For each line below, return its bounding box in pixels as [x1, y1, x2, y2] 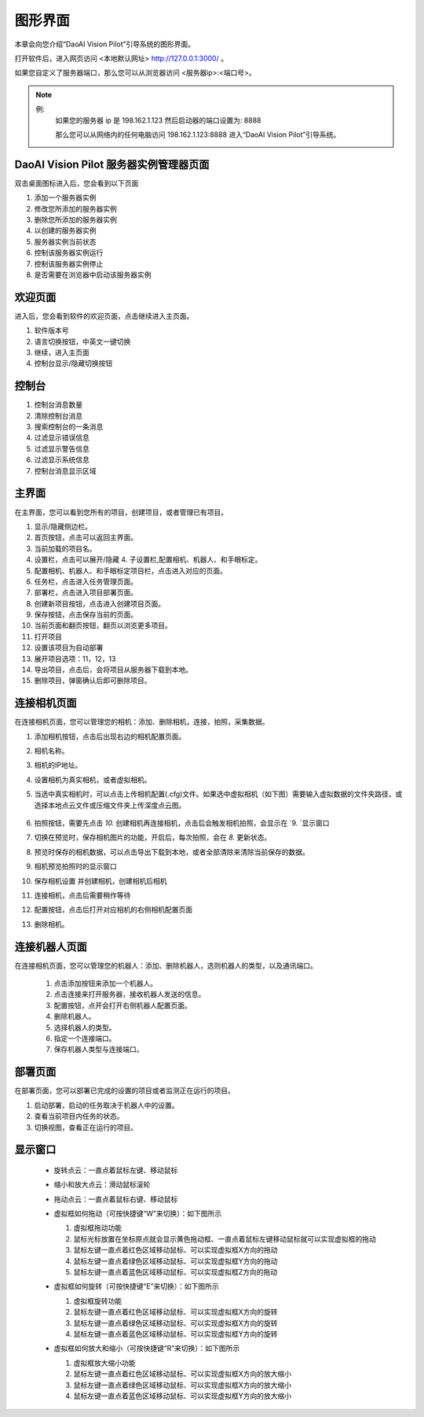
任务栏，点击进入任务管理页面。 [34, 577, 137, 586]
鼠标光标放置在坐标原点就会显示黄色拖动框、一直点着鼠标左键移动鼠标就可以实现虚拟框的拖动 [73, 1234, 376, 1243]
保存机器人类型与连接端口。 [53, 1045, 144, 1054]
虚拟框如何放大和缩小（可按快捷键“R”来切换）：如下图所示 [53, 1344, 240, 1353]
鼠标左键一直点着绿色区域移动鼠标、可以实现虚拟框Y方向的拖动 [73, 1256, 278, 1266]
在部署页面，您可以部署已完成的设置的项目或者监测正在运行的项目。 [14, 1086, 235, 1095]
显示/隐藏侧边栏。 [34, 522, 93, 531]
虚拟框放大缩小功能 [73, 1358, 136, 1367]
